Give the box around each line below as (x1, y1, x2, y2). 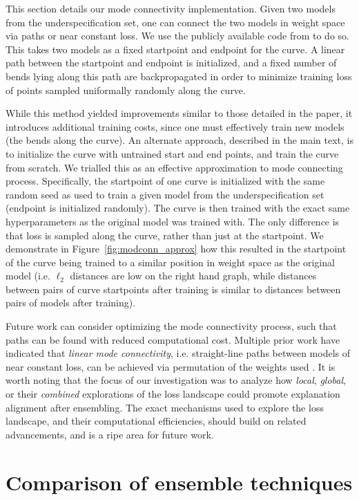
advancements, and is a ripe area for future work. (6, 427, 214, 441)
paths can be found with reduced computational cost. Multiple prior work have (6, 332, 340, 346)
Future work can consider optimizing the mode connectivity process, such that (6, 319, 337, 333)
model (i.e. (6, 268, 50, 283)
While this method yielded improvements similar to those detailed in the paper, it (6, 106, 353, 120)
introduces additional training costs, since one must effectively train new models (6, 119, 345, 133)
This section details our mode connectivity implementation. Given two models (6, 1, 336, 15)
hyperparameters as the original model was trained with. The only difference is (6, 214, 340, 228)
